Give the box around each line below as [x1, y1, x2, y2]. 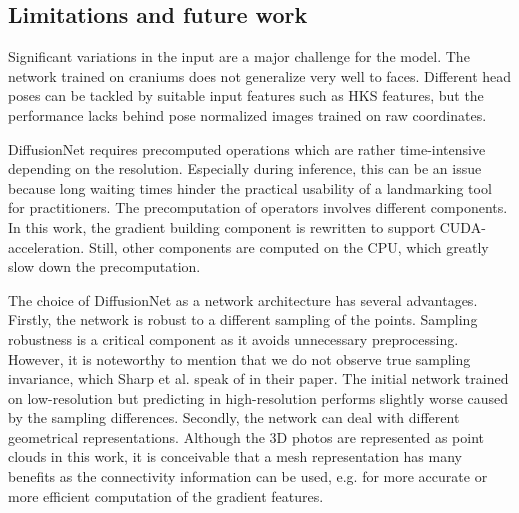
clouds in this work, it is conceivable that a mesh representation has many [8, 446, 462, 467]
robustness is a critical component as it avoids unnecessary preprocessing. [8, 328, 459, 349]
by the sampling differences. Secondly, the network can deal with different [8, 407, 460, 428]
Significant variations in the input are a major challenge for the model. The [8, 46, 470, 67]
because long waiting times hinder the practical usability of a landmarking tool [8, 177, 492, 198]
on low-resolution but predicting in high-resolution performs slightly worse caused [8, 387, 509, 408]
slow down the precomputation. [8, 256, 201, 277]
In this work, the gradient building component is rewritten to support [8, 216, 436, 237]
